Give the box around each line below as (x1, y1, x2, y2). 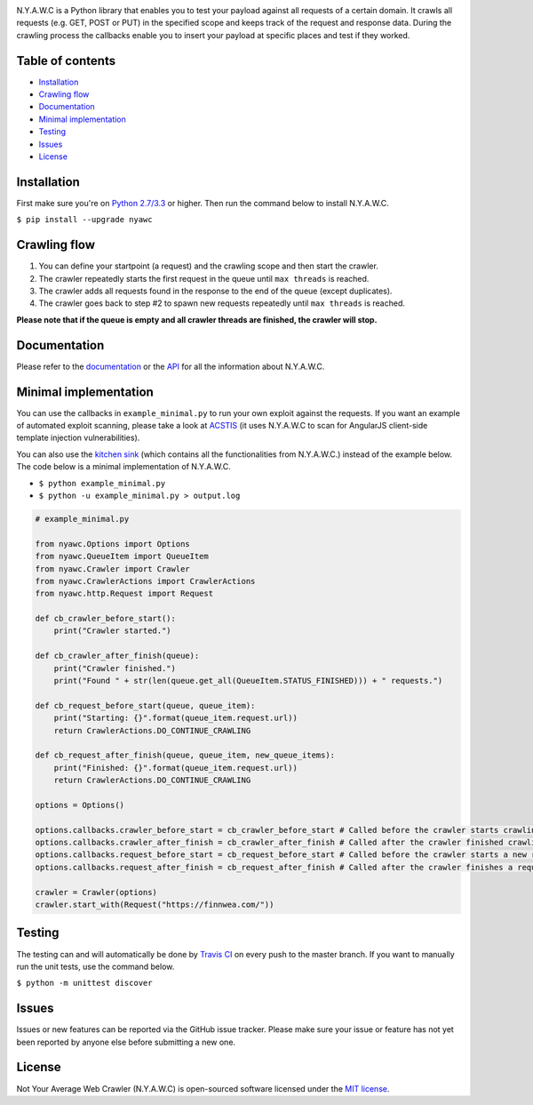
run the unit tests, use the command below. (16, 961, 175, 972)
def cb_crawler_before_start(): (35, 613, 177, 624)
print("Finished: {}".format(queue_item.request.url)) (53, 763, 298, 773)
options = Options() (35, 800, 124, 810)
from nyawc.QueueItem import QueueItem (35, 551, 209, 562)
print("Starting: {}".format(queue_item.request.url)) (53, 713, 298, 724)
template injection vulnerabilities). (16, 432, 140, 444)
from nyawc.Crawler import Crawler (35, 564, 190, 573)
